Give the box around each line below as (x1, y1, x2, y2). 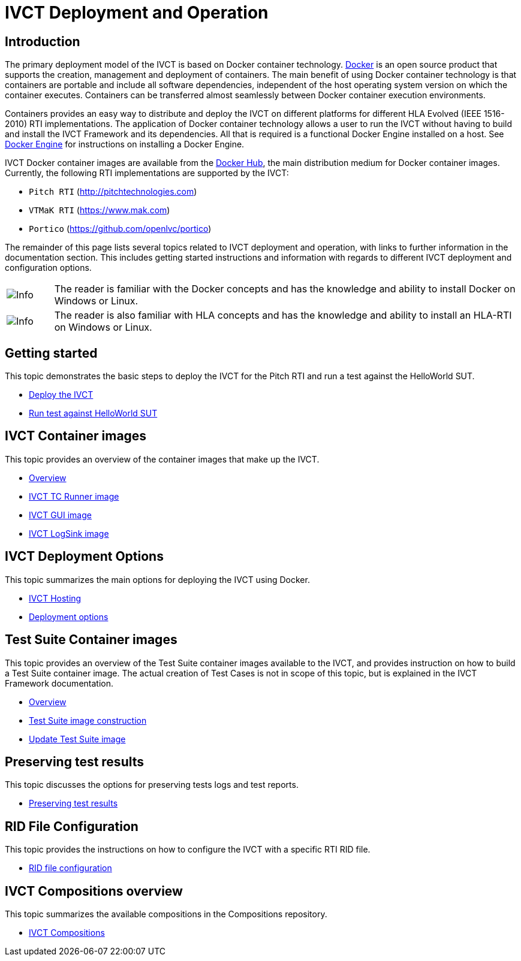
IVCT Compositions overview (5, 883, 183, 899)
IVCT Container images (5, 428, 147, 444)
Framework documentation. (5, 678, 113, 688)
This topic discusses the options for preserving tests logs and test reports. (5, 779, 299, 790)
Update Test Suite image (29, 733, 126, 744)
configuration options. (5, 262, 92, 273)
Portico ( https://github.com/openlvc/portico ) (29, 223, 212, 234)
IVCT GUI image (29, 509, 92, 520)
